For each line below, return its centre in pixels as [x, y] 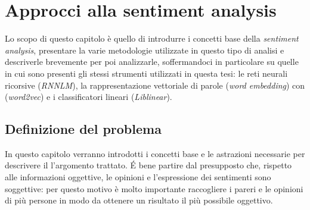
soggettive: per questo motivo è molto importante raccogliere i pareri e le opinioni [154, 188]
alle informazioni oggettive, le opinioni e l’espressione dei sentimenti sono [138, 177]
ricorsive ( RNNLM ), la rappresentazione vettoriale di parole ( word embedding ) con [155, 85]
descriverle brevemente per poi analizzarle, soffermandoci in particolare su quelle [152, 62]
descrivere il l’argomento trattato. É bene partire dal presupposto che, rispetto [148, 165]
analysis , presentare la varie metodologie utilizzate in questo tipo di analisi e [145, 50]
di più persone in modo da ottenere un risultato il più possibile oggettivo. [139, 200]
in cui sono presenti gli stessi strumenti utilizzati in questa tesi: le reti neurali [146, 73]
